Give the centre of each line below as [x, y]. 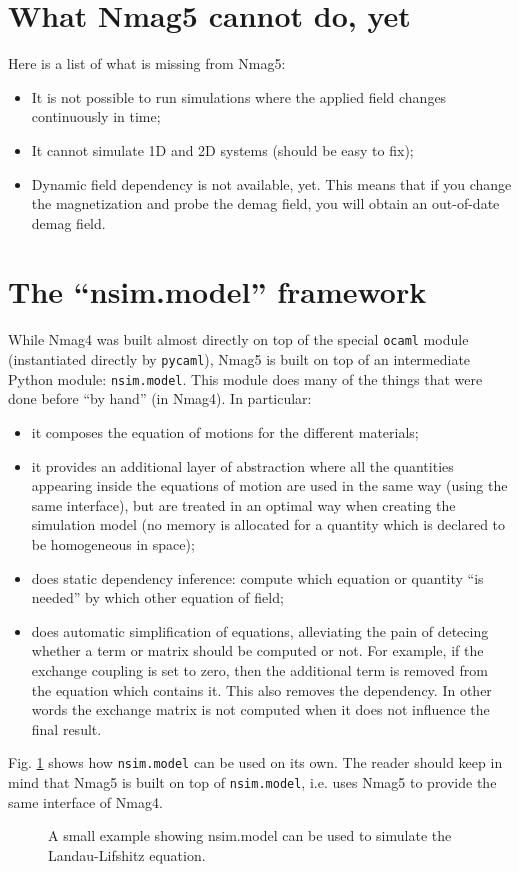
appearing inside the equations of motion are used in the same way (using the [269, 485]
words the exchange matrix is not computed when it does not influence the [260, 709]
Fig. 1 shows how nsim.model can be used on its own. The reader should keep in [255, 762]
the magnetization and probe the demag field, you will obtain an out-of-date [265, 203]
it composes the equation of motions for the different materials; [225, 431]
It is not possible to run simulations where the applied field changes [239, 96]
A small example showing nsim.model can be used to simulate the [250, 835]
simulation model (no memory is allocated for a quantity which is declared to [268, 524]
